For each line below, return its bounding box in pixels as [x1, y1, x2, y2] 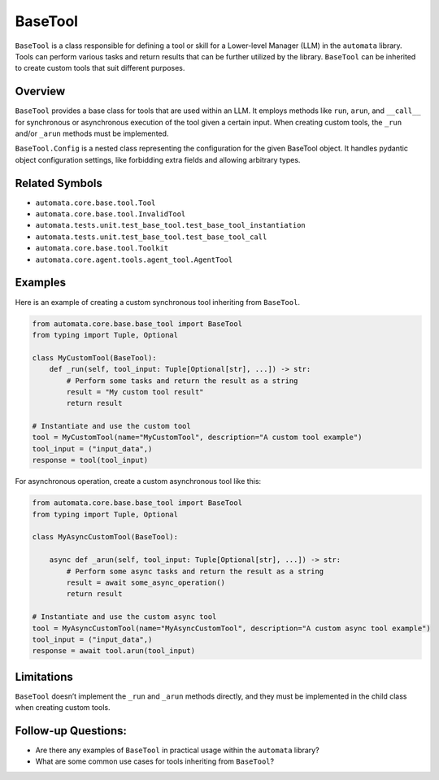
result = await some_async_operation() [66, 577, 225, 587]
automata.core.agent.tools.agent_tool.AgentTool [35, 255, 233, 264]
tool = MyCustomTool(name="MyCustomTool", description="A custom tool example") [32, 433, 363, 442]
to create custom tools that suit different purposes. [15, 63, 185, 73]
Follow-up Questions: [15, 724, 128, 738]
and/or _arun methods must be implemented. [15, 129, 169, 138]
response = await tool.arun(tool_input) [32, 647, 195, 656]
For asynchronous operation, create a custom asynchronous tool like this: [15, 477, 262, 486]
